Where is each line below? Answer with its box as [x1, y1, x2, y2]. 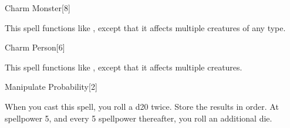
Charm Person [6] [5, 41, 65, 53]
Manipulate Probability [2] [5, 80, 97, 93]
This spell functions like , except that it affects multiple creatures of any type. [5, 21, 286, 33]
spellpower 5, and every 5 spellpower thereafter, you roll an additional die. [5, 112, 272, 124]
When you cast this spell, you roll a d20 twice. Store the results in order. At [5, 100, 279, 112]
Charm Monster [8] [5, 2, 70, 14]
